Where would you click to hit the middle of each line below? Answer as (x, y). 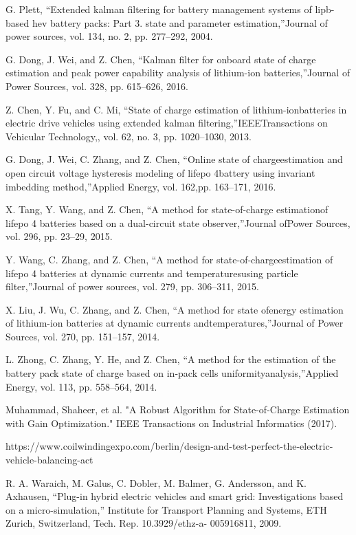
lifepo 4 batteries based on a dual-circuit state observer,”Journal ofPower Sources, (178, 222)
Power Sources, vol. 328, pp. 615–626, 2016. (97, 86)
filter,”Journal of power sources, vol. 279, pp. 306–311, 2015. (132, 286)
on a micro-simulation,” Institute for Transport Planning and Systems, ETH (166, 509)
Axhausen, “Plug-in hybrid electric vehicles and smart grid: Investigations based (175, 496)
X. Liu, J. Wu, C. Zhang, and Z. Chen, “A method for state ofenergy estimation (175, 309)
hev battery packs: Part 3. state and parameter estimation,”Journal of (180, 22)
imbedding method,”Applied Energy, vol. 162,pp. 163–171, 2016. (141, 186)
